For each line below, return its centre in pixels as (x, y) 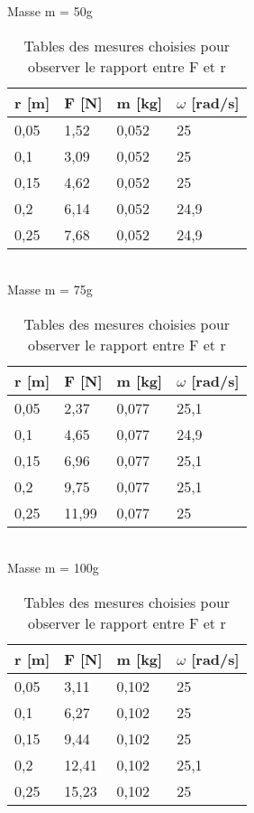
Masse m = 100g (53, 568)
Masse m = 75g (50, 290)
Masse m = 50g (50, 11)
